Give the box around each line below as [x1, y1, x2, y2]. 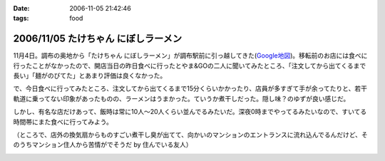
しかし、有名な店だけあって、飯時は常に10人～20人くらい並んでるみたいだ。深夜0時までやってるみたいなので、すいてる [13, 108, 367, 116]
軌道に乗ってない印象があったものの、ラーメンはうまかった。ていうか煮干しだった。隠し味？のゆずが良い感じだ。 [13, 94, 350, 103]
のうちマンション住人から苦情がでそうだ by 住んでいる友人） [13, 140, 192, 149]
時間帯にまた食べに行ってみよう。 [13, 118, 113, 126]
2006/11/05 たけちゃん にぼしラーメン [13, 33, 182, 45]
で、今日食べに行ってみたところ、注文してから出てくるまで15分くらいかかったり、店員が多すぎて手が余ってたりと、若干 [13, 84, 367, 93]
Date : [13, 4, 30, 12]
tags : [13, 14, 29, 23]
